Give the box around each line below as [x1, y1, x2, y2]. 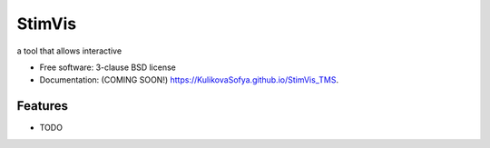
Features [16, 98, 68, 113]
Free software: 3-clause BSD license [39, 62, 176, 73]
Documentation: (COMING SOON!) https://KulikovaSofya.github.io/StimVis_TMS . [39, 74, 339, 85]
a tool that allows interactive [16, 45, 122, 56]
